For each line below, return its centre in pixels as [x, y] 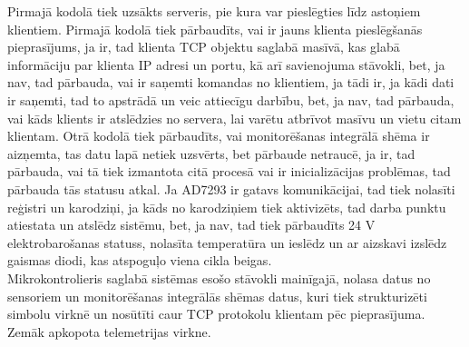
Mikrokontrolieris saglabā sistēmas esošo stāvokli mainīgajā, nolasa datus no [219, 278]
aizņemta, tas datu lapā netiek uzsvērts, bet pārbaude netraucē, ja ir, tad [211, 153]
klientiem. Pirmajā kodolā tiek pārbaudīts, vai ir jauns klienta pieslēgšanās [215, 29]
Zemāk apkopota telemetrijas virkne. [109, 331]
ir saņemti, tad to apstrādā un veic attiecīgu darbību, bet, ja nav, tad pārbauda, [231, 99]
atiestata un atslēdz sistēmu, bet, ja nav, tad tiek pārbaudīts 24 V [191, 225]
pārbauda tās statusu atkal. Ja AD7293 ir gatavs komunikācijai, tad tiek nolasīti [231, 188]
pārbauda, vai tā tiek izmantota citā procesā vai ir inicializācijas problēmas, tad [229, 171]
